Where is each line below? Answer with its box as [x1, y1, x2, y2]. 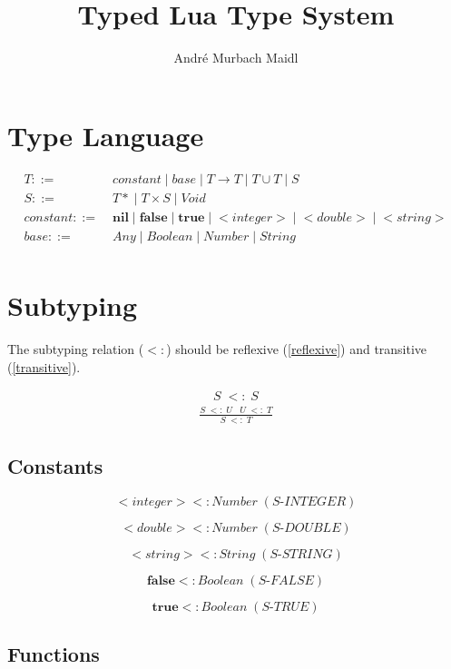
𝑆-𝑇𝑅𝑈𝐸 [261, 600, 309, 614]
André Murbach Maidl [173, 48, 299, 67]
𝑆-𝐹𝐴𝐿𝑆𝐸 [258, 574, 314, 587]
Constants [7, 451, 103, 479]
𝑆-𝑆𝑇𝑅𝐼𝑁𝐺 [270, 547, 333, 561]
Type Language [7, 116, 204, 153]
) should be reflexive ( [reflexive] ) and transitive [166, 339, 427, 358]
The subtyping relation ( [7, 339, 144, 358]
